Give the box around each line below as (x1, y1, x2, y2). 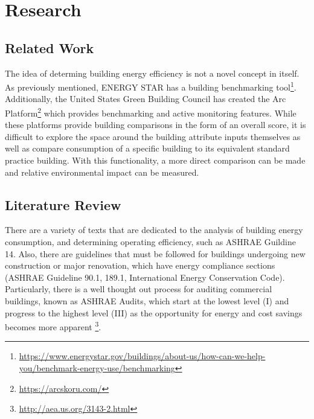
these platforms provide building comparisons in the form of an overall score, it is (5, 118, 306, 131)
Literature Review (5, 195, 121, 214)
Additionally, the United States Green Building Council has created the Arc (5, 92, 286, 105)
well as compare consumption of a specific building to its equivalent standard (5, 142, 290, 155)
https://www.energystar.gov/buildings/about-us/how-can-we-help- (19, 350, 266, 362)
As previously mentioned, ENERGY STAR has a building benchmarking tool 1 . (5, 79, 296, 93)
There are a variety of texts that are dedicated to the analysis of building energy (5, 223, 303, 236)
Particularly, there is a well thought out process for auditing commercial (5, 283, 272, 295)
